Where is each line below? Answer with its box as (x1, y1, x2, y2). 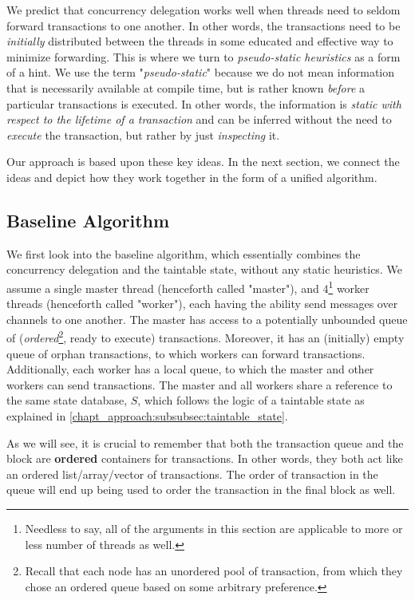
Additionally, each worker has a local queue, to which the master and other (6, 361, 374, 377)
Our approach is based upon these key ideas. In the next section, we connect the (6, 153, 400, 170)
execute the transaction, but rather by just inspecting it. (6, 126, 280, 143)
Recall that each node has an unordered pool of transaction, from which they (25, 562, 403, 579)
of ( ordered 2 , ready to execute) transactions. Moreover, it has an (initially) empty (6, 327, 405, 346)
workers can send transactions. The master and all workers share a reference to (6, 376, 393, 393)
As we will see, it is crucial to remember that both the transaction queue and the (6, 434, 404, 451)
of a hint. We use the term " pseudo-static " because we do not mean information (6, 64, 395, 81)
